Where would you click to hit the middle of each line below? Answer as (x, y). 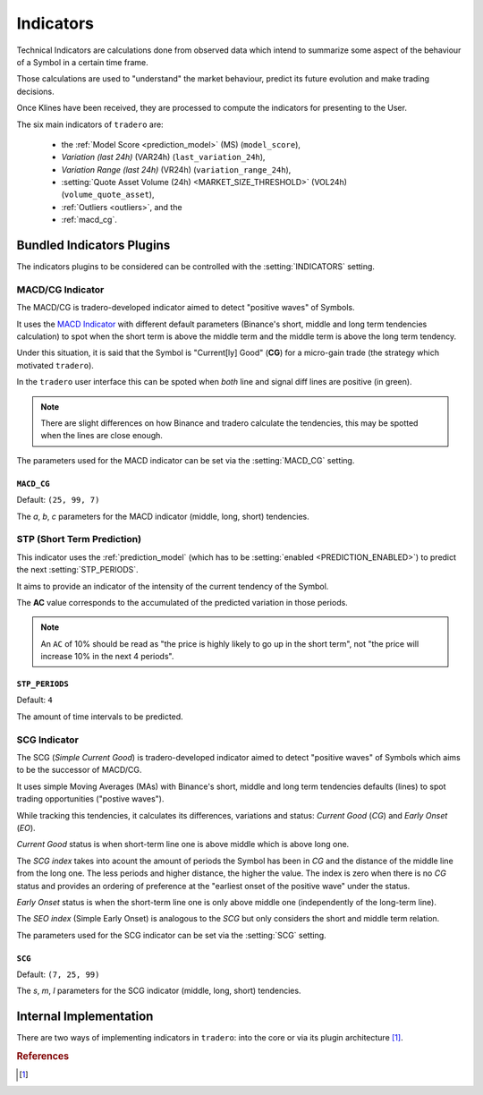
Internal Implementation (85, 1017)
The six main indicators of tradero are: (90, 124)
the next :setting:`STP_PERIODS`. (77, 570)
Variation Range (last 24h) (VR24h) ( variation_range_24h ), (176, 169)
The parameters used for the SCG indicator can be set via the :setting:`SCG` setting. (171, 935)
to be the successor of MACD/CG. (79, 770)
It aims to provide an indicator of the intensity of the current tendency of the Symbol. (173, 586)
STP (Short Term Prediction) (79, 539)
